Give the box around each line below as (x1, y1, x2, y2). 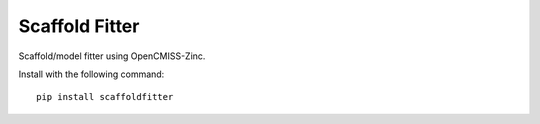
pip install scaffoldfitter (36, 91, 174, 103)
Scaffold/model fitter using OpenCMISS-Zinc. (18, 50, 206, 62)
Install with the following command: (18, 68, 165, 80)
